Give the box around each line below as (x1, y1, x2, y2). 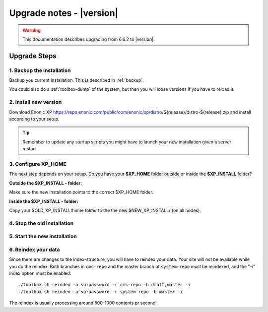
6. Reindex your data (9, 246, 60, 253)
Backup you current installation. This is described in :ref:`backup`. (9, 77, 144, 83)
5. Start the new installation (9, 233, 77, 240)
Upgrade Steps (9, 52, 57, 60)
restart (22, 146, 37, 152)
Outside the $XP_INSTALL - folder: (9, 180, 82, 186)
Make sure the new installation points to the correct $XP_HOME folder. (9, 189, 153, 195)
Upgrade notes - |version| (9, 7, 119, 18)
